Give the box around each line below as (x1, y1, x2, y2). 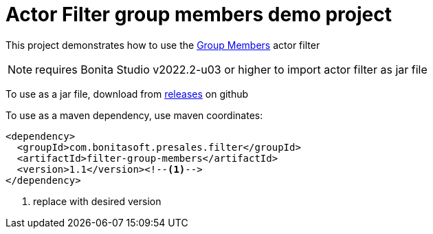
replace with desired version (33, 195, 162, 207)
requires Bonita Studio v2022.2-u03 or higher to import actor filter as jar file (35, 62, 428, 76)
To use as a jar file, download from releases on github (5, 87, 249, 100)
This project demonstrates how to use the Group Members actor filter (5, 39, 320, 51)
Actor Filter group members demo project (5, 3, 392, 26)
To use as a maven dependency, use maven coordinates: (5, 109, 263, 121)
